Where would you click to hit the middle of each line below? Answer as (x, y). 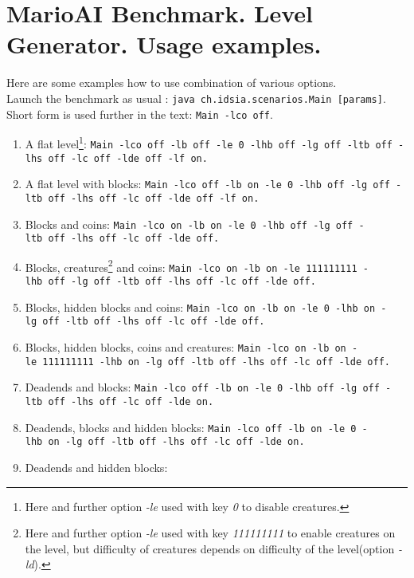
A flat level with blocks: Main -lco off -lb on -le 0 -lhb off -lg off (207, 184)
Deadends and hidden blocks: (96, 468)
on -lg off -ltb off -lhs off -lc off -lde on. (176, 442)
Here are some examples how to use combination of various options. (172, 83)
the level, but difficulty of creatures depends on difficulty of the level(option (210, 548)
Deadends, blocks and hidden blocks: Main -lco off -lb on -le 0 (191, 427)
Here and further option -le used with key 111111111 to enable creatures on (210, 533)
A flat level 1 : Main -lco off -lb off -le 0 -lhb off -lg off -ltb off (209, 142)
